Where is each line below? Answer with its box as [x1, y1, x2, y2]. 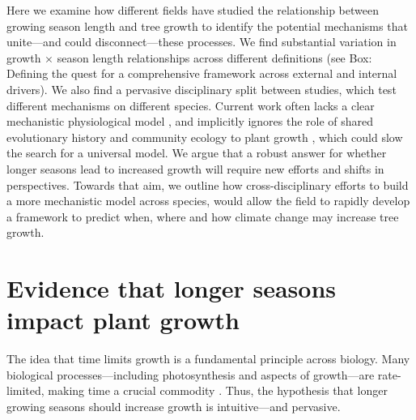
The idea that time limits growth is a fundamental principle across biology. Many [6, 350, 410, 367]
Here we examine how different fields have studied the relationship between [6, 2, 379, 18]
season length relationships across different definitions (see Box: [57, 49, 372, 66]
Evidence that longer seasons [6, 272, 337, 305]
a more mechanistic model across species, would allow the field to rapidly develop [6, 192, 410, 209]
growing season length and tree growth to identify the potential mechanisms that [6, 17, 408, 34]
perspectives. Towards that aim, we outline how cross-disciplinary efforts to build [6, 176, 409, 193]
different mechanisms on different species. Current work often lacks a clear [6, 96, 375, 114]
